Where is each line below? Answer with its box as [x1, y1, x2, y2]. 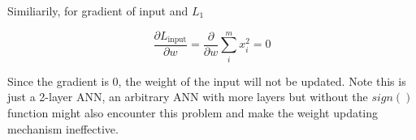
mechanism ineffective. [7, 120, 119, 137]
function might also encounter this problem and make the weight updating [7, 104, 379, 121]
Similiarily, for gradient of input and [7, 2, 188, 19]
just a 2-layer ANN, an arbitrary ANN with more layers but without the [7, 88, 368, 105]
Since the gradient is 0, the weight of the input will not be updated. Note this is [7, 72, 406, 89]
